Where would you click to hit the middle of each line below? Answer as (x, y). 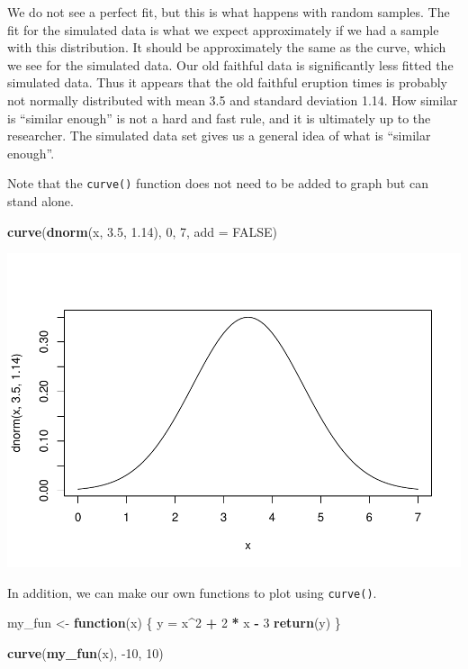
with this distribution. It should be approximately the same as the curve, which (227, 47)
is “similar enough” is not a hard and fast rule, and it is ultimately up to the (219, 118)
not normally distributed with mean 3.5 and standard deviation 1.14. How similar (233, 99)
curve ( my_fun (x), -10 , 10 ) (85, 652)
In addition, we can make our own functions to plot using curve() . (192, 592)
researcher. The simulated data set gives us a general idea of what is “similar (219, 136)
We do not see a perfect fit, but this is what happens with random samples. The (229, 12)
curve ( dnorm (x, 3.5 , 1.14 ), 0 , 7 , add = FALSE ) (142, 231)
